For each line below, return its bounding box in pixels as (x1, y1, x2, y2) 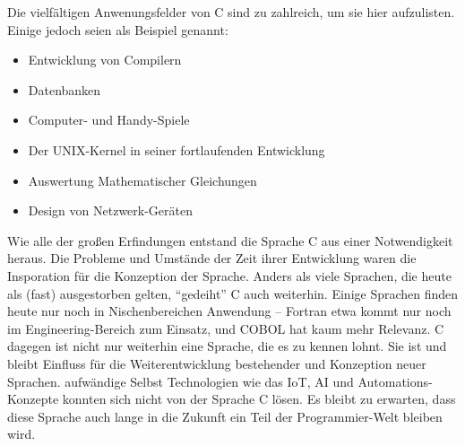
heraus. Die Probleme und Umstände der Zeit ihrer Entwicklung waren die (7, 249, 417, 267)
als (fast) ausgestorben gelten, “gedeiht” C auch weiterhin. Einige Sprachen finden (7, 284, 459, 302)
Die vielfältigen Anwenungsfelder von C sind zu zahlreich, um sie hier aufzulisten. (7, 3, 455, 21)
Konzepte (7, 389, 59, 408)
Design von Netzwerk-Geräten (28, 201, 194, 220)
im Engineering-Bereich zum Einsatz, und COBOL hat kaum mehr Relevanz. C (7, 319, 444, 337)
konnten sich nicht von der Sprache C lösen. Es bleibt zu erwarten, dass (62, 389, 456, 408)
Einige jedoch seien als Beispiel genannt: (7, 20, 228, 39)
